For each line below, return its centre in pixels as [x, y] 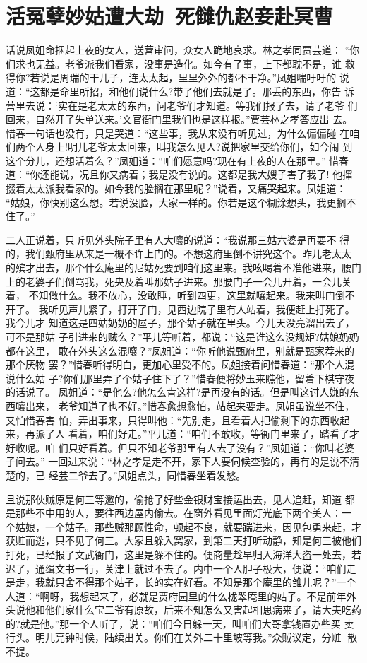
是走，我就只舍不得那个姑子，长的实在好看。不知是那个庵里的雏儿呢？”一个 [181, 582]
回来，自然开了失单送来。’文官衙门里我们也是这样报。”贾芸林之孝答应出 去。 [179, 119]
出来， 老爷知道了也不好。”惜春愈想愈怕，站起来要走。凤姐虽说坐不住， [190, 405]
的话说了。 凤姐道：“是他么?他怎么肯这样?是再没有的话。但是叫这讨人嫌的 [178, 392]
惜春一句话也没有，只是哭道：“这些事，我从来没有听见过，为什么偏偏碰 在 [178, 133]
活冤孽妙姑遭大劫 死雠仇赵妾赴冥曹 [170, 16]
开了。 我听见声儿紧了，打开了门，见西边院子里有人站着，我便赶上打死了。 [180, 309]
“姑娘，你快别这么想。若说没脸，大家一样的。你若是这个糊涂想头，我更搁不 [181, 202]
